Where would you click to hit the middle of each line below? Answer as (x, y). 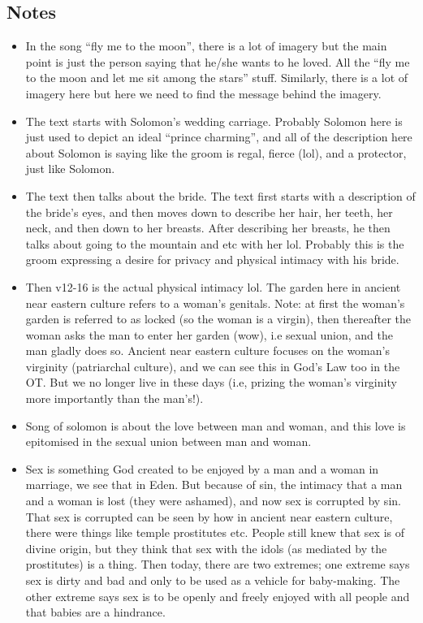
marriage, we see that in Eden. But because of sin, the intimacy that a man (214, 485)
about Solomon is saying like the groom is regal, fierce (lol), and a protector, (216, 152)
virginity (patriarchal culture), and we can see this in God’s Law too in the (213, 366)
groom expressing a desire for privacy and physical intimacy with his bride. (212, 260)
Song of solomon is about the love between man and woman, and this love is (216, 425)
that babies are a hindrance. (95, 612)
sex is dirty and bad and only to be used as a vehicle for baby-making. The (213, 580)
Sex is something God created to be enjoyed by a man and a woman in (202, 468)
